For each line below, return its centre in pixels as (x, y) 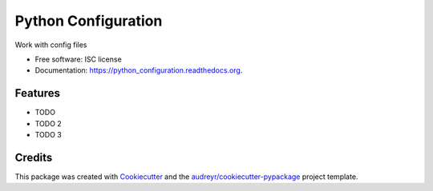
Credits (34, 157)
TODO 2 (48, 123)
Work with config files (51, 45)
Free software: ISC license (78, 59)
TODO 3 (48, 135)
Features (37, 93)
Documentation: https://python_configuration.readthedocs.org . (139, 70)
